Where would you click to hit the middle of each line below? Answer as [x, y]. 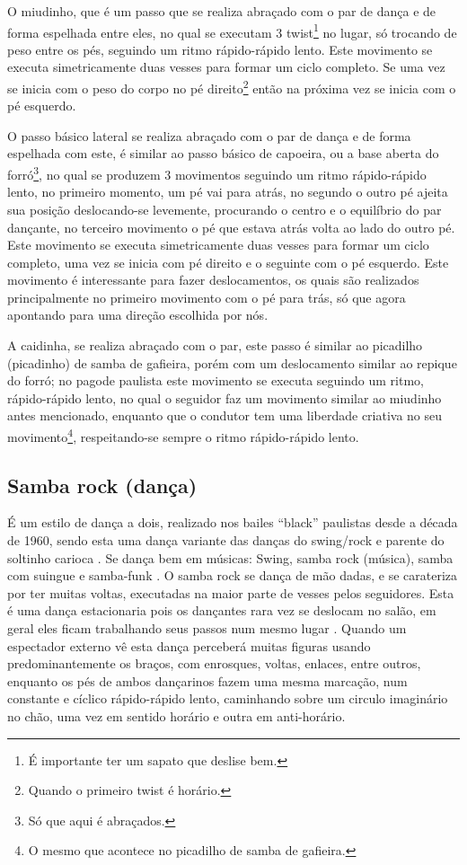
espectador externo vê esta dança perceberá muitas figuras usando [189, 645]
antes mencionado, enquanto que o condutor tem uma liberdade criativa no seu [225, 415]
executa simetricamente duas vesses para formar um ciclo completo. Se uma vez [226, 67]
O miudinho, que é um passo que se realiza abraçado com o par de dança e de [222, 11]
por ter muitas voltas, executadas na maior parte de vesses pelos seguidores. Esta [231, 592]
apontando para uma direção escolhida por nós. [138, 315]
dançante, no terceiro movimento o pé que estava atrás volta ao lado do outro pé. [231, 227]
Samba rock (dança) [102, 485]
